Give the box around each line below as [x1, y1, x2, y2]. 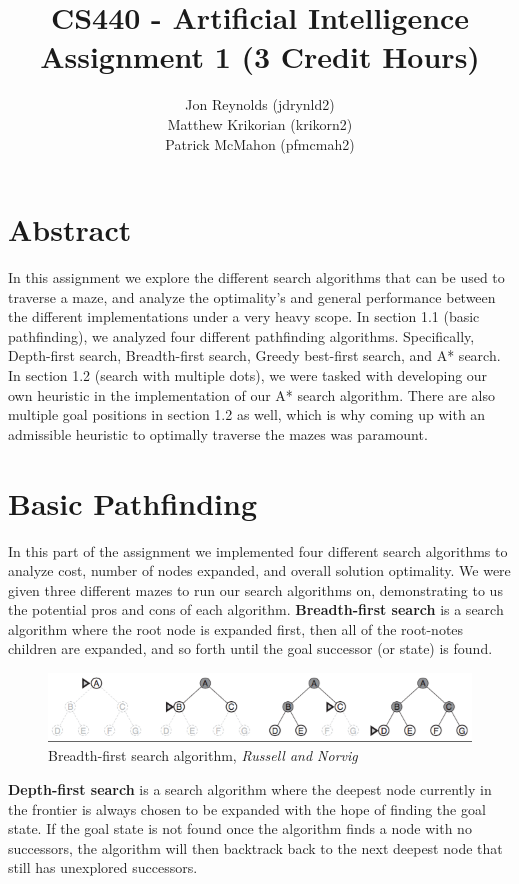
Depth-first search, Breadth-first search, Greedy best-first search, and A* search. [8, 345, 501, 366]
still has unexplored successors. [8, 857, 198, 878]
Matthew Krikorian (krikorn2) [167, 113, 353, 134]
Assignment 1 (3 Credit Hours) [40, 36, 480, 77]
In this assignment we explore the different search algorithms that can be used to [8, 267, 505, 288]
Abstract [8, 209, 132, 250]
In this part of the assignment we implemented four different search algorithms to [8, 540, 508, 561]
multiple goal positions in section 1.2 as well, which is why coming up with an [8, 404, 486, 425]
